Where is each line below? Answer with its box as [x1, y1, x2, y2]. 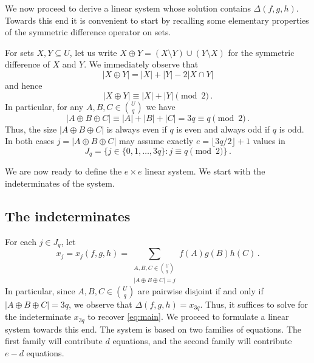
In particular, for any [5, 100, 84, 112]
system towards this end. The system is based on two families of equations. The [5, 322, 302, 335]
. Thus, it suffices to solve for [200, 297, 309, 310]
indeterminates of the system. [5, 176, 115, 189]
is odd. [279, 122, 304, 135]
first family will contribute [5, 334, 103, 347]
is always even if [106, 122, 167, 135]
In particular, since [5, 284, 75, 297]
